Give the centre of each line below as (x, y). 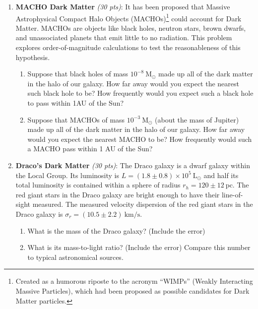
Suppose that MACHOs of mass (76, 119)
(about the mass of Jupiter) (197, 119)
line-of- (232, 194)
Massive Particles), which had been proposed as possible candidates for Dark (132, 290)
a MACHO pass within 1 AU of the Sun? (90, 149)
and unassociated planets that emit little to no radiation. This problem (124, 37)
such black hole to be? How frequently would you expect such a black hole (140, 93)
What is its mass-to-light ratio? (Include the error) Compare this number (139, 247)
